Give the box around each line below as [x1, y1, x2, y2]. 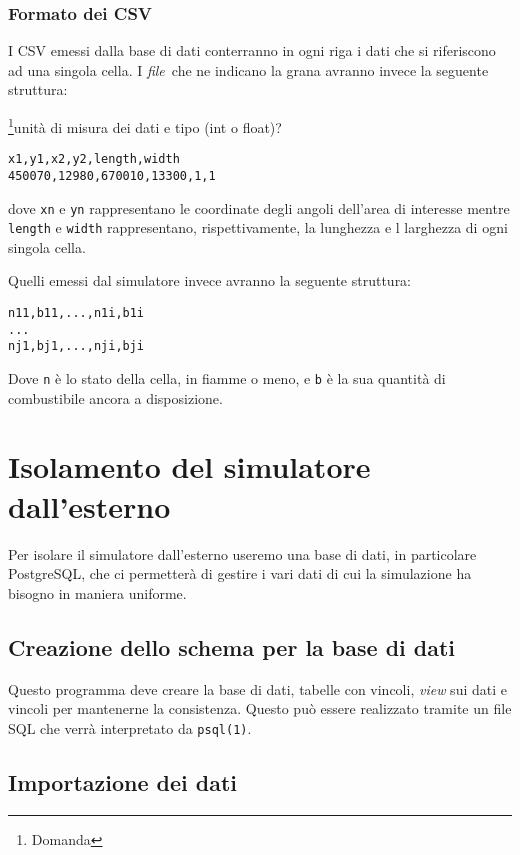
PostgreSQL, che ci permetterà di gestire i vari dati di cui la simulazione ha [8, 563, 472, 584]
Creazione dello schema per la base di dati [8, 631, 456, 662]
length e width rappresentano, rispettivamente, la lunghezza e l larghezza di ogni [8, 217, 508, 238]
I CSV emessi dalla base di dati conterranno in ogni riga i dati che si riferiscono [8, 40, 496, 61]
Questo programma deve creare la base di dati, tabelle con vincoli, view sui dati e [8, 678, 507, 699]
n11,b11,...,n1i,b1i [8, 306, 145, 321]
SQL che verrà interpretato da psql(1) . [8, 717, 252, 738]
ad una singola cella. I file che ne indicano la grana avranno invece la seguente [8, 59, 489, 80]
